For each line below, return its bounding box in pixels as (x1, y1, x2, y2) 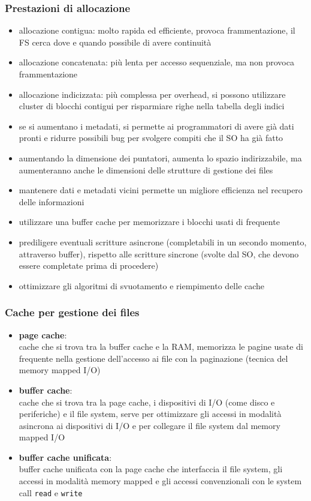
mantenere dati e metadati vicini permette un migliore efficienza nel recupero (19, 184, 303, 196)
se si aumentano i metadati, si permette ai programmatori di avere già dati (19, 119, 294, 132)
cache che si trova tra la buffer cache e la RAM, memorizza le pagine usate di (19, 340, 303, 353)
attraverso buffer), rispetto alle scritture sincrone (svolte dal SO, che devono (19, 247, 299, 260)
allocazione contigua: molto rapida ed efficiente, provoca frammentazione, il (19, 24, 295, 37)
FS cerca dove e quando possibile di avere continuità (19, 35, 212, 48)
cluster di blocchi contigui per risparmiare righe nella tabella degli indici (19, 100, 285, 112)
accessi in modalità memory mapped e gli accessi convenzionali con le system (19, 475, 302, 487)
